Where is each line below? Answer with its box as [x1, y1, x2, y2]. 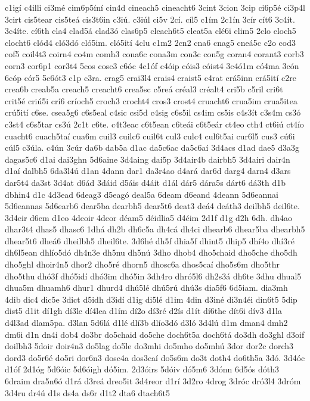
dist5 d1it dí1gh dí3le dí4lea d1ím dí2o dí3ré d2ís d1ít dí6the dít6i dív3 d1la [5, 304, 282, 317]
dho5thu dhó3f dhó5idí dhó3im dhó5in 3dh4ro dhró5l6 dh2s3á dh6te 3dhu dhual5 [5, 269, 302, 282]
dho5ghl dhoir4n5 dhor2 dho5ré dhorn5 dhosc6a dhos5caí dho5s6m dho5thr [5, 258, 280, 271]
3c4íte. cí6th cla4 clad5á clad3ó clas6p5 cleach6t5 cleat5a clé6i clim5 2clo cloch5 [5, 24, 296, 37]
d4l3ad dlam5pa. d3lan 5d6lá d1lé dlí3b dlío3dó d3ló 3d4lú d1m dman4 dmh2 [5, 316, 288, 329]
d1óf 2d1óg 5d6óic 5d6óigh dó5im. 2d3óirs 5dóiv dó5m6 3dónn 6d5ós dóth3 [5, 363, 279, 375]
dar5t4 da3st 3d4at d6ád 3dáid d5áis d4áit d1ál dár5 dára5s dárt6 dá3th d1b [5, 176, 286, 188]
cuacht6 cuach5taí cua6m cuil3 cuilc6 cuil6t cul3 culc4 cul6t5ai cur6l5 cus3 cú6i [5, 129, 295, 142]
